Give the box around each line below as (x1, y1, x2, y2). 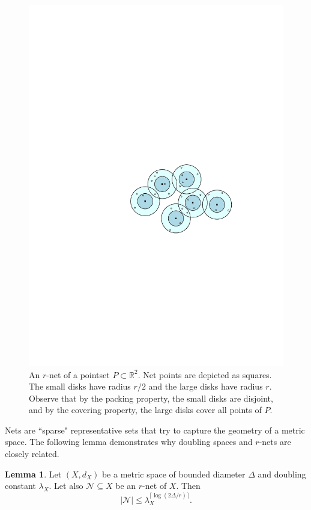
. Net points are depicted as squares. (137, 368, 272, 381)
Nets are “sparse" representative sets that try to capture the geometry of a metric (5, 423, 305, 436)
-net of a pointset (46, 368, 110, 381)
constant (5, 479, 36, 492)
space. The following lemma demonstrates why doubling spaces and (5, 435, 253, 448)
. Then (176, 479, 201, 492)
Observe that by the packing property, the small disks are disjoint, (29, 391, 273, 404)
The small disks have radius (29, 380, 131, 393)
